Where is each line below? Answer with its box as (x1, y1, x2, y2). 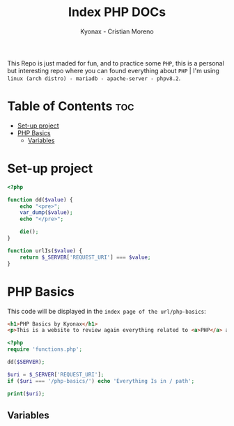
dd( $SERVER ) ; (7, 358, 45, 365)
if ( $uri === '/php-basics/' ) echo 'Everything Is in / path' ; (7, 377, 195, 384)
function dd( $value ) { (7, 196, 73, 203)
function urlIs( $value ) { (7, 247, 82, 254)
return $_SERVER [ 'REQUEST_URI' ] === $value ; (19, 254, 151, 261)
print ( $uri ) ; (7, 390, 45, 397)
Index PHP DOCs (68, 4, 166, 20)
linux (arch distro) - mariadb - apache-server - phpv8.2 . (7, 74, 181, 82)
